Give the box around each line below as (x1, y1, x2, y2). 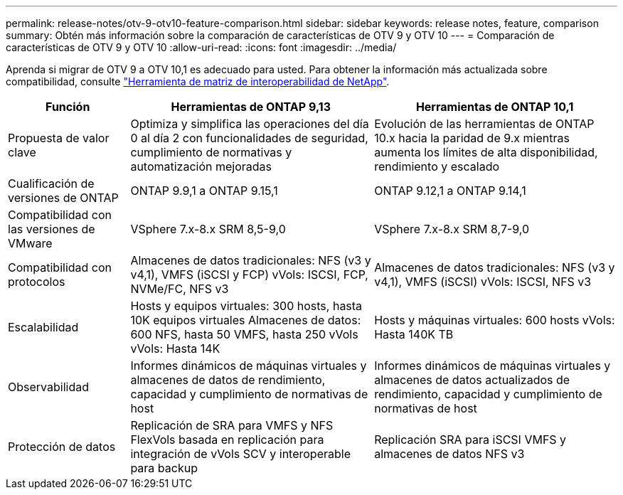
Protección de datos (8, 440, 116, 454)
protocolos (8, 275, 65, 289)
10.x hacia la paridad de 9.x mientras (374, 131, 570, 145)
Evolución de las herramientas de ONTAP (374, 117, 595, 131)
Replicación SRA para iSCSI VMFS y (374, 432, 567, 447)
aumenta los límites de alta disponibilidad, (374, 145, 598, 159)
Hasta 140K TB (374, 327, 454, 341)
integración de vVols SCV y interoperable (130, 447, 351, 461)
